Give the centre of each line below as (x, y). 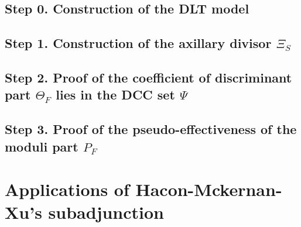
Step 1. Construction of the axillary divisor (138, 43)
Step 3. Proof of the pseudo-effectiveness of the (151, 129)
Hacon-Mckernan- (209, 189)
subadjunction (106, 212)
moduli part (42, 146)
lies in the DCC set (115, 94)
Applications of (67, 189)
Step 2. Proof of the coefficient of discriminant (148, 77)
